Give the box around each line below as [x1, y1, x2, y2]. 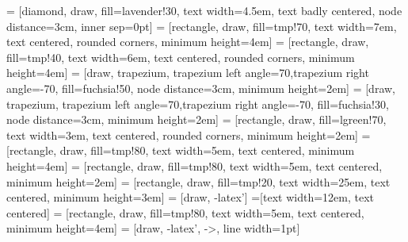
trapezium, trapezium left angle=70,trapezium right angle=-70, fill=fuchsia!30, [6, 95, 389, 112]
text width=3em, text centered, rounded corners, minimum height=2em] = [6, 126, 371, 143]
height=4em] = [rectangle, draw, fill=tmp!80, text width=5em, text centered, [6, 157, 383, 174]
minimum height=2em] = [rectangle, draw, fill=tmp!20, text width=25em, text [6, 173, 391, 190]
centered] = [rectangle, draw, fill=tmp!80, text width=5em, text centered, [6, 204, 364, 221]
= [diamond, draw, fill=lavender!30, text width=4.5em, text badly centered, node [6, 2, 402, 18]
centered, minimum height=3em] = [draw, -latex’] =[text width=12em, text [6, 189, 375, 206]
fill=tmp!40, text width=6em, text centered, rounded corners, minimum [6, 48, 355, 65]
